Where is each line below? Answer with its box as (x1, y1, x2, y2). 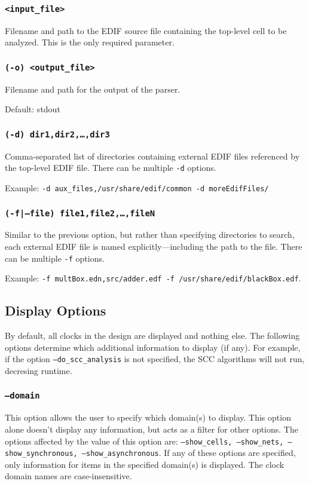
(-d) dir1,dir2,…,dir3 (5, 129, 110, 139)
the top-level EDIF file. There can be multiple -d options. (5, 161, 216, 174)
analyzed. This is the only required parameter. (5, 36, 175, 48)
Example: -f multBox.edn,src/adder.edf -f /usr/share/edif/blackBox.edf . (5, 272, 301, 284)
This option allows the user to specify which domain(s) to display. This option (5, 411, 291, 424)
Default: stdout (5, 103, 60, 115)
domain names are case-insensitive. (5, 470, 132, 482)
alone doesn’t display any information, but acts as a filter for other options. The (5, 422, 298, 435)
